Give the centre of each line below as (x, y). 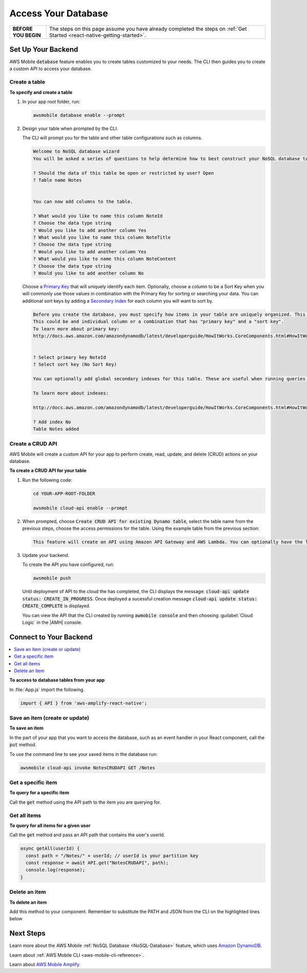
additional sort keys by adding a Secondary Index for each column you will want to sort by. (118, 301)
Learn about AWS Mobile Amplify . (45, 964)
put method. (23, 745)
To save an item (26, 728)
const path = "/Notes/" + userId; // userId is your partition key (112, 856)
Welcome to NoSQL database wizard (76, 152)
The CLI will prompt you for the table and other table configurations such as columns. (112, 138)
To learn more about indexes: (71, 393)
